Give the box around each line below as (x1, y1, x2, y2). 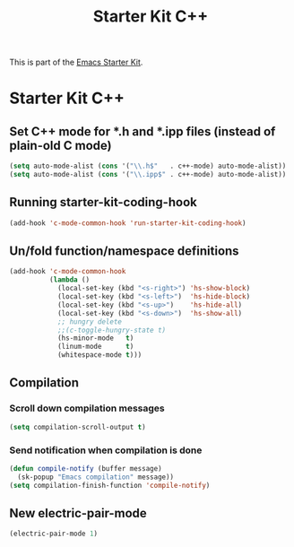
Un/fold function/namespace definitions (9, 244, 239, 259)
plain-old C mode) (9, 137, 112, 153)
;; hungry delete (56, 317, 123, 326)
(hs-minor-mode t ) (56, 334, 134, 343)
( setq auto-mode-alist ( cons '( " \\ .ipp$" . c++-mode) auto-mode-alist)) (9, 170, 287, 179)
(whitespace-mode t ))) (56, 351, 143, 360)
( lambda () (48, 275, 91, 284)
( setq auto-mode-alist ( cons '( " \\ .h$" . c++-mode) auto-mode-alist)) (9, 161, 287, 171)
